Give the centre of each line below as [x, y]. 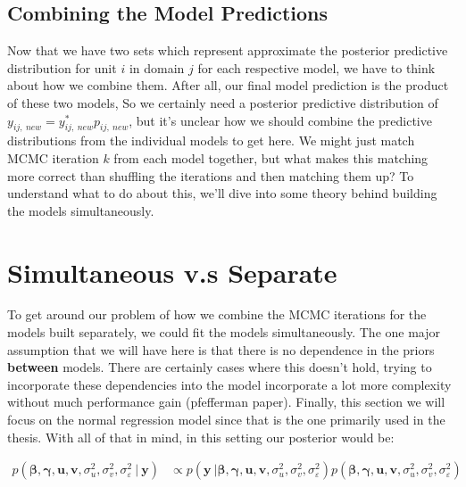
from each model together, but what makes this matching [271, 157]
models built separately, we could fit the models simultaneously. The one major [224, 332]
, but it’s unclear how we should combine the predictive [280, 120]
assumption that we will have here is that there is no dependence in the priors [221, 349]
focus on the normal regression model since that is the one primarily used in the [226, 420]
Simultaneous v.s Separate [172, 272]
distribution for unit [62, 67]
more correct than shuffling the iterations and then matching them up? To [211, 175]
